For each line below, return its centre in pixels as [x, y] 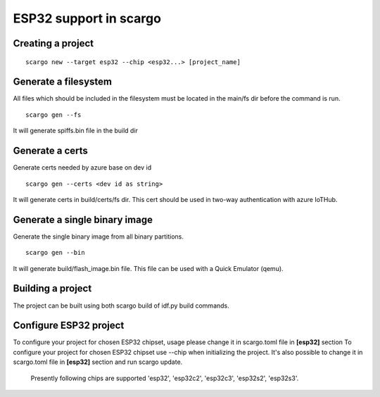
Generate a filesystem [63, 82]
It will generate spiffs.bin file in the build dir [76, 131]
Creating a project [53, 43]
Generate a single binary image [83, 219]
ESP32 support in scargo [87, 18]
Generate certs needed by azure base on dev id [82, 168]
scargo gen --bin [55, 253]
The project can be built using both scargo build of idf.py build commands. [121, 305]
